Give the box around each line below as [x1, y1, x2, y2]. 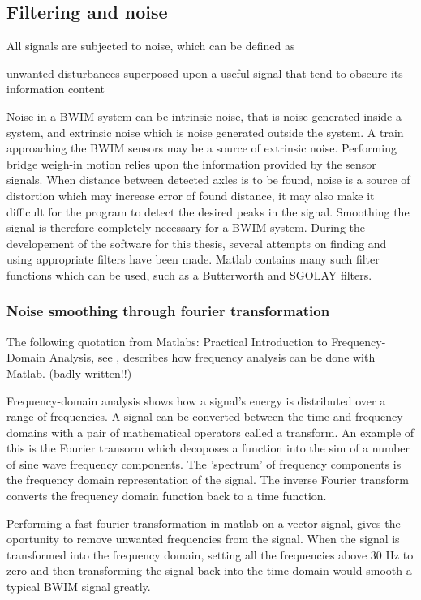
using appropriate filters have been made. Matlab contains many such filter [6, 251, 380, 268]
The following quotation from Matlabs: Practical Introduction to [6, 332, 328, 349]
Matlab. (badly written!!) [6, 364, 132, 381]
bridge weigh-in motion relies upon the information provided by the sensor [6, 155, 376, 172]
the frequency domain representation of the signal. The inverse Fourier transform [6, 471, 409, 488]
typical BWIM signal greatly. [6, 578, 151, 595]
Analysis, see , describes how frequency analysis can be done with [49, 349, 376, 366]
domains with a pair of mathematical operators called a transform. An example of [6, 423, 415, 440]
